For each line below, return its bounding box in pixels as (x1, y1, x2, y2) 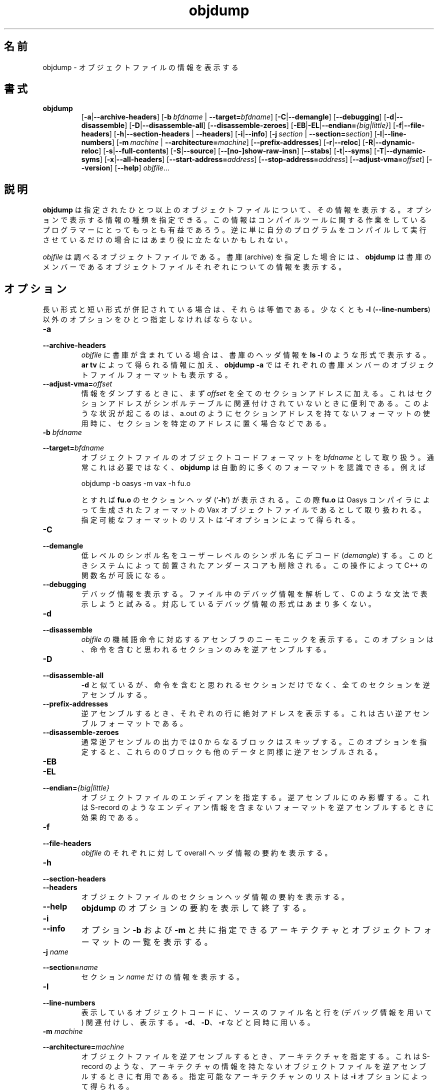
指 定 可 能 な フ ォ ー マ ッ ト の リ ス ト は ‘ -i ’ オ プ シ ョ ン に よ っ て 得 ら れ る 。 (81, 515, 359, 524)
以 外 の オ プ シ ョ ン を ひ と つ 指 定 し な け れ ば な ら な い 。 (42, 315, 256, 324)
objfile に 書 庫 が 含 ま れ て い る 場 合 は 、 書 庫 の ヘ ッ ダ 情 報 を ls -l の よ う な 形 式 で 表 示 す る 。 (81, 350, 430, 359)
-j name (42, 947, 68, 956)
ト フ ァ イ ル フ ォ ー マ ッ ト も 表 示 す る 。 (81, 370, 232, 379)
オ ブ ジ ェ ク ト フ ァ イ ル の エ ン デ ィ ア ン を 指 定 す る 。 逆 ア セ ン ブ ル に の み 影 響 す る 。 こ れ (81, 793, 429, 802)
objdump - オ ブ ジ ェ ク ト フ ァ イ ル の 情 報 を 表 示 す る (42, 62, 238, 71)
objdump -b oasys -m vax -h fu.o (81, 479, 191, 488)
